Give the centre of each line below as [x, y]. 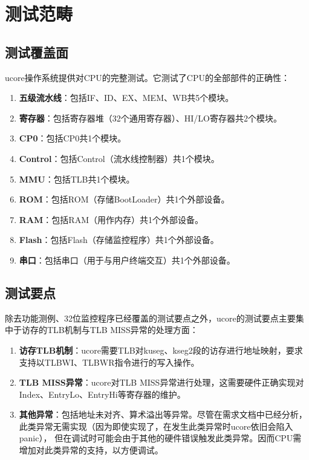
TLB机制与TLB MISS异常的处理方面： [122, 330]
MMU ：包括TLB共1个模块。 [77, 179]
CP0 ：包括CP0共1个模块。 [73, 138]
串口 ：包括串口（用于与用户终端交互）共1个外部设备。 [127, 260]
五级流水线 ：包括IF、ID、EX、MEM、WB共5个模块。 [126, 98]
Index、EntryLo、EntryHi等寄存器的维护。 [102, 394]
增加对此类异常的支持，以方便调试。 [91, 450]
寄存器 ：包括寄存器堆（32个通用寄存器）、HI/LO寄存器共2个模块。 [150, 118]
